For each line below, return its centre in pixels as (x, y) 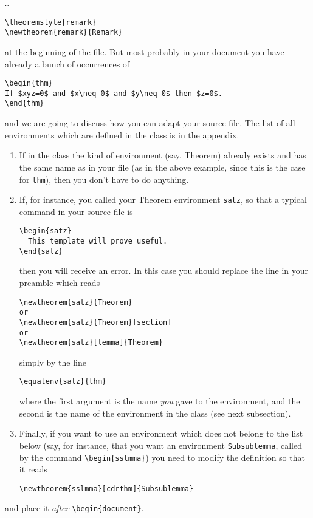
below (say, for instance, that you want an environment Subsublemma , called (160, 445)
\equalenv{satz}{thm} (63, 382)
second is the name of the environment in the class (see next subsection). (155, 413)
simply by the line (53, 362)
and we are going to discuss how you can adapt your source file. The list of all (150, 123)
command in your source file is (76, 211)
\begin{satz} (45, 231)
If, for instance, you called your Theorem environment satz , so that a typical (163, 199)
